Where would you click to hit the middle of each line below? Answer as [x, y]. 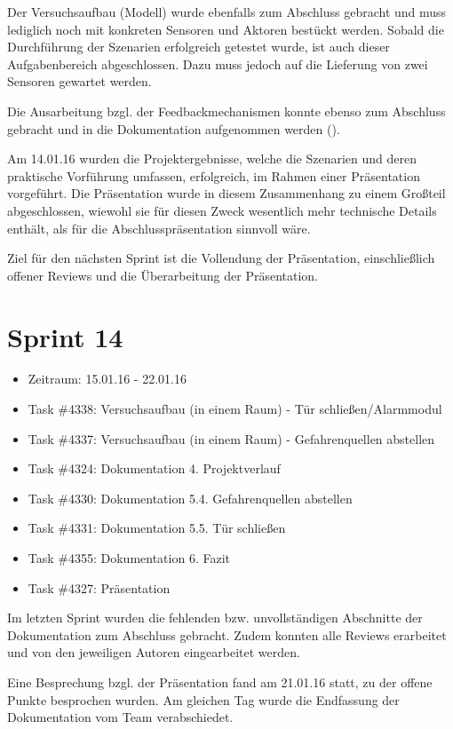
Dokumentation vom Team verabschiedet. [120, 717]
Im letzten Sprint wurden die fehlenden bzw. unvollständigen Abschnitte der [215, 618]
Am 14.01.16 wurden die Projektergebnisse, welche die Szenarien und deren [212, 158]
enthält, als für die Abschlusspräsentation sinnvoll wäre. [159, 228]
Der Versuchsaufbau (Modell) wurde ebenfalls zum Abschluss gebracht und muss [227, 12]
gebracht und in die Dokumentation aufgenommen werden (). [174, 128]
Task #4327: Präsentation [99, 587]
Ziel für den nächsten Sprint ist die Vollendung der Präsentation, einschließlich [221, 258]
